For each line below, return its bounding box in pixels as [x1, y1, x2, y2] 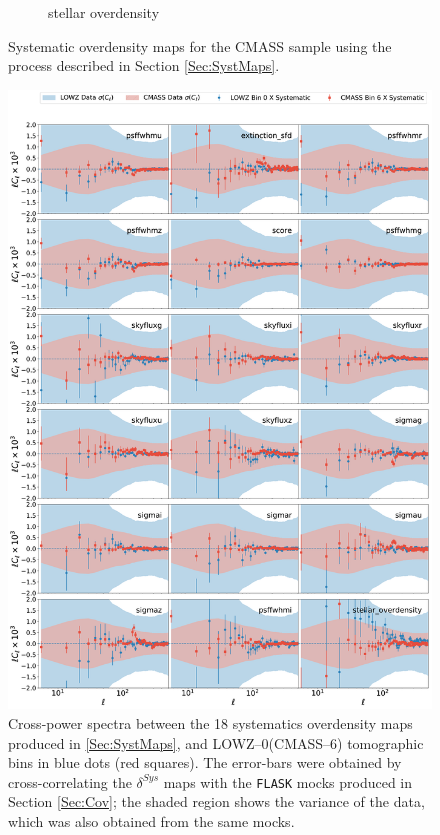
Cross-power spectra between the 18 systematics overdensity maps [8, 713, 413, 734]
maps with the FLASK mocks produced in [163, 771, 413, 792]
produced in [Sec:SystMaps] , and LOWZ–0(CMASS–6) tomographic [8, 732, 424, 753]
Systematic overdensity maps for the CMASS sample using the [8, 35, 392, 56]
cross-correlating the [8, 771, 132, 792]
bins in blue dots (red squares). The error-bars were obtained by [8, 752, 402, 773]
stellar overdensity [48, 2, 160, 22]
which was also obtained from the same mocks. [8, 811, 295, 832]
